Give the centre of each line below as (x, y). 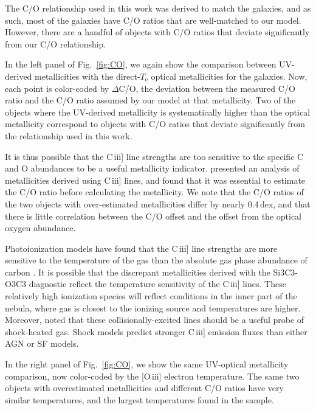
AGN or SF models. (42, 343)
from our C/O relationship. (56, 43)
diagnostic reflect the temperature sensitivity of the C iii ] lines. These (157, 284)
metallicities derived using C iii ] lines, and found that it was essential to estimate (155, 180)
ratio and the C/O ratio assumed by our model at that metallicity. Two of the (150, 100)
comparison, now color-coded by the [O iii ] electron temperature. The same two (152, 376)
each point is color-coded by (57, 88)
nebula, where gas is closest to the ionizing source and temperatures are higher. (153, 307)
